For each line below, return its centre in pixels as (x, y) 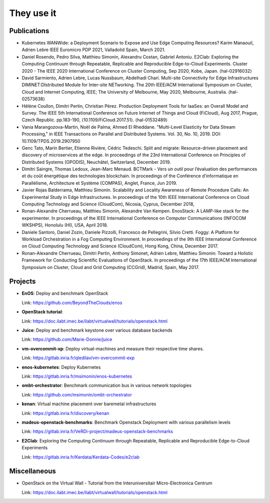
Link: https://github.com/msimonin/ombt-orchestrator (77, 395)
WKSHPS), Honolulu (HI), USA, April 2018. (65, 225)
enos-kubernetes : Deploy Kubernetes (61, 367)
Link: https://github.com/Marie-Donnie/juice (67, 339)
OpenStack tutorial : (42, 312)
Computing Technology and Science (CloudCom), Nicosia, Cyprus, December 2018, (108, 204)
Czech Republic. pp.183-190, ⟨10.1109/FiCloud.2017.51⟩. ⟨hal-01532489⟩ (95, 120)
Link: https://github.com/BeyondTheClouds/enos (72, 303)
